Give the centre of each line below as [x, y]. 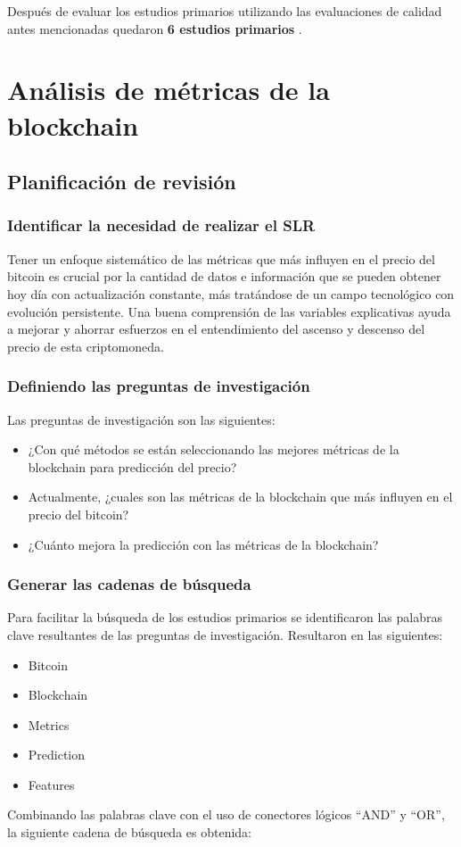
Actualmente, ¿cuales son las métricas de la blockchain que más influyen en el [240, 497]
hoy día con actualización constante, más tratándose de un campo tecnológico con [231, 293]
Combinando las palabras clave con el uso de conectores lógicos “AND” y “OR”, [226, 814]
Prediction [57, 755]
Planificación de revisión [122, 182]
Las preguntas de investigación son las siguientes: [141, 419]
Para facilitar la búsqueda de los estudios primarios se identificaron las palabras [225, 617]
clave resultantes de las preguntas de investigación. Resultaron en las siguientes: [225, 634]
